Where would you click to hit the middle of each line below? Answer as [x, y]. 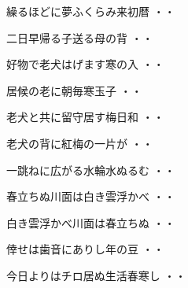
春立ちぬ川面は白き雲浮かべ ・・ [91, 196]
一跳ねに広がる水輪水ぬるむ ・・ [91, 170]
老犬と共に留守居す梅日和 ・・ [85, 117]
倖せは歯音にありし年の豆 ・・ [85, 249]
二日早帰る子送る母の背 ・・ [80, 37]
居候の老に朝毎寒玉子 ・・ [74, 90]
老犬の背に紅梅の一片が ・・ [80, 143]
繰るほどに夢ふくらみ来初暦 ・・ [91, 11]
